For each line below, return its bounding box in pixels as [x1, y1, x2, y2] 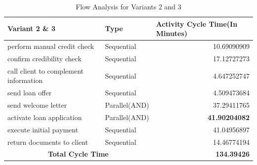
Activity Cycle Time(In [156, 18, 238, 29]
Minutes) [156, 28, 188, 39]
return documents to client [7, 136, 88, 147]
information [7, 75, 43, 85]
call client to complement [7, 65, 84, 76]
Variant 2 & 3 [7, 23, 56, 34]
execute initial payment [7, 124, 79, 134]
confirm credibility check [7, 53, 82, 63]
